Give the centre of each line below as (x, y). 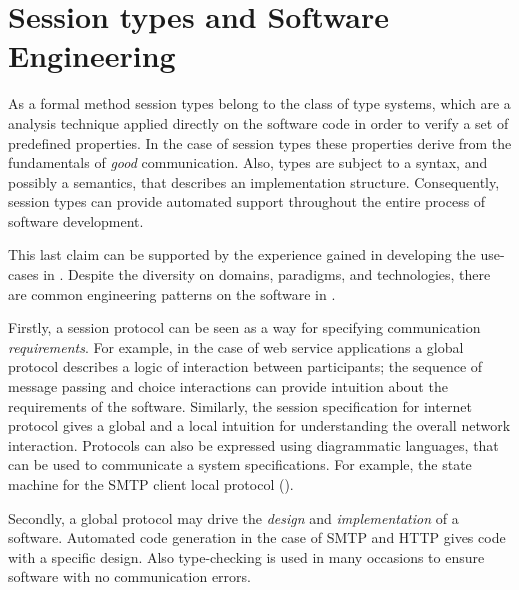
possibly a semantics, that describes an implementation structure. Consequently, (254, 181)
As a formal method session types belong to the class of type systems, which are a (259, 103)
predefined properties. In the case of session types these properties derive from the (260, 142)
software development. (76, 220)
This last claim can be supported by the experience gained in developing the (242, 254)
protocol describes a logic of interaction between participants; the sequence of (245, 366)
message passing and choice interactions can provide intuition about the (228, 386)
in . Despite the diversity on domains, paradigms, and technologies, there (267, 274)
